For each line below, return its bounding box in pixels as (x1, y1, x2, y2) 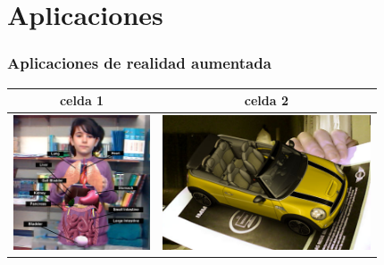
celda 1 (59, 91, 104, 110)
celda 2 (244, 91, 288, 110)
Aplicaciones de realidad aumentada (7, 52, 271, 74)
